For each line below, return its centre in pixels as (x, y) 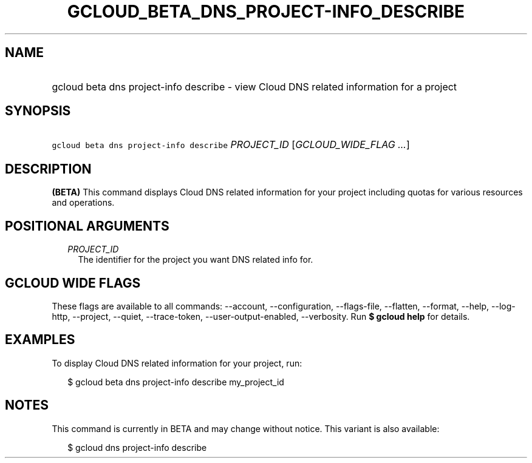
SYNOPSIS (38, 111)
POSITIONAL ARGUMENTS (87, 226)
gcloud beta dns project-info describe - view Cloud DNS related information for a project (254, 86)
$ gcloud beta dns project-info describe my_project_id (176, 382)
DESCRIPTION (48, 169)
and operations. (83, 203)
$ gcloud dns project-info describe (137, 447)
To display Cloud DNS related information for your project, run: (177, 363)
